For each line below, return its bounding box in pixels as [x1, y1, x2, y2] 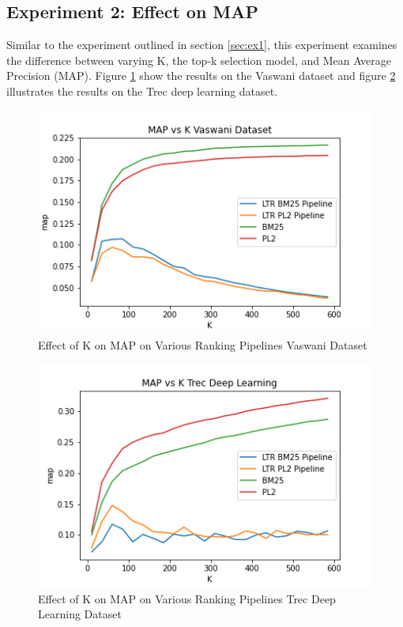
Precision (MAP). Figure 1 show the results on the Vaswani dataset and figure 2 [6, 67, 396, 84]
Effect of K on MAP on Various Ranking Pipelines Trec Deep [38, 590, 336, 606]
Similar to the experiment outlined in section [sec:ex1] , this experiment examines [6, 36, 397, 53]
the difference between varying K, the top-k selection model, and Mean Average [6, 51, 392, 68]
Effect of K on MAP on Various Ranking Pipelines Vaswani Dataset [38, 336, 367, 353]
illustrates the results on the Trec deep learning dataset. [6, 82, 278, 99]
